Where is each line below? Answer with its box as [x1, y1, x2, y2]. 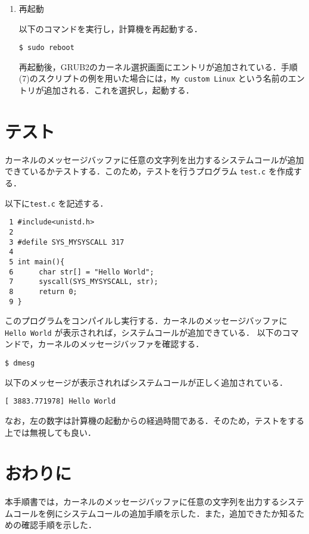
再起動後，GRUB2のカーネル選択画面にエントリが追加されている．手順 [18, 60, 298, 73]
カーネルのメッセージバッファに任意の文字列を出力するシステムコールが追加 [5, 153, 304, 165]
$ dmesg [5, 359, 35, 368]
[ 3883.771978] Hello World [5, 397, 116, 406]
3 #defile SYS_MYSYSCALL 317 [9, 238, 124, 246]
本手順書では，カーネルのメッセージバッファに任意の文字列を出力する [5, 495, 279, 508]
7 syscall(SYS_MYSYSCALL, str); [9, 277, 158, 286]
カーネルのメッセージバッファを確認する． [38, 338, 204, 350]
